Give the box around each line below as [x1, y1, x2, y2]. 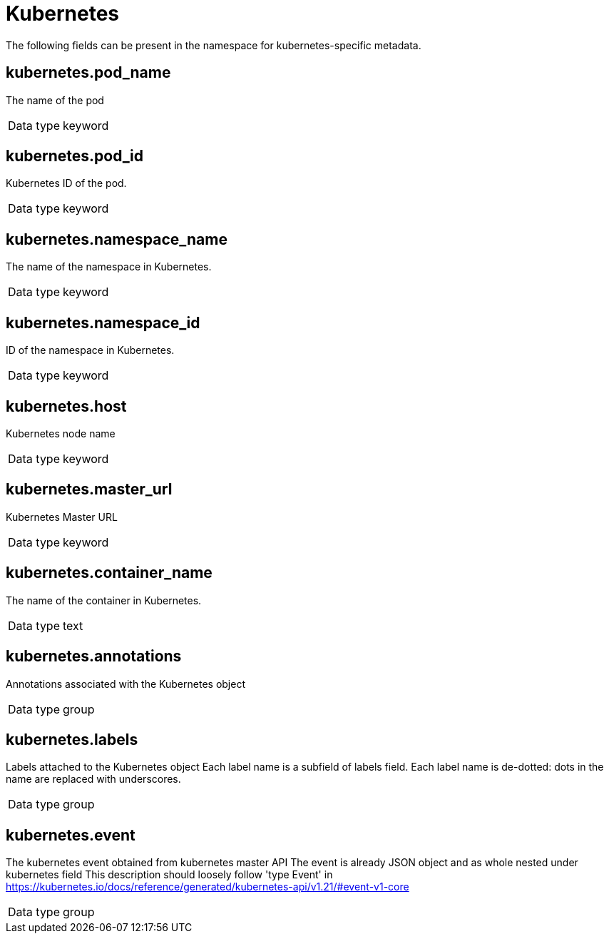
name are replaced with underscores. [6, 773, 181, 786]
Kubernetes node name [6, 427, 116, 440]
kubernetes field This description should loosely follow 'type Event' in [6, 868, 333, 881]
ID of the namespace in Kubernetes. [6, 344, 175, 357]
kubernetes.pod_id [6, 147, 144, 166]
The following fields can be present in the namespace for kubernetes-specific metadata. [6, 39, 421, 51]
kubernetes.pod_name [6, 64, 171, 82]
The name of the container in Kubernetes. [6, 594, 202, 606]
